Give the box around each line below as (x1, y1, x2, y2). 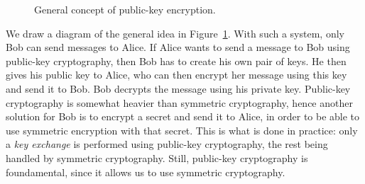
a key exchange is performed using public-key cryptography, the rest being (6, 137, 328, 151)
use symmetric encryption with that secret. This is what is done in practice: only (6, 122, 358, 137)
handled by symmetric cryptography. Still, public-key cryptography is (6, 150, 308, 165)
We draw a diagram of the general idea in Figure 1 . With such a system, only (6, 25, 344, 40)
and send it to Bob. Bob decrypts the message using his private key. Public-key (6, 81, 351, 96)
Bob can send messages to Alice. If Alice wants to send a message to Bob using (6, 40, 350, 54)
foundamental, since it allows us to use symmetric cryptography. (6, 164, 285, 179)
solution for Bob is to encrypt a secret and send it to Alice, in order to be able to (6, 109, 360, 124)
